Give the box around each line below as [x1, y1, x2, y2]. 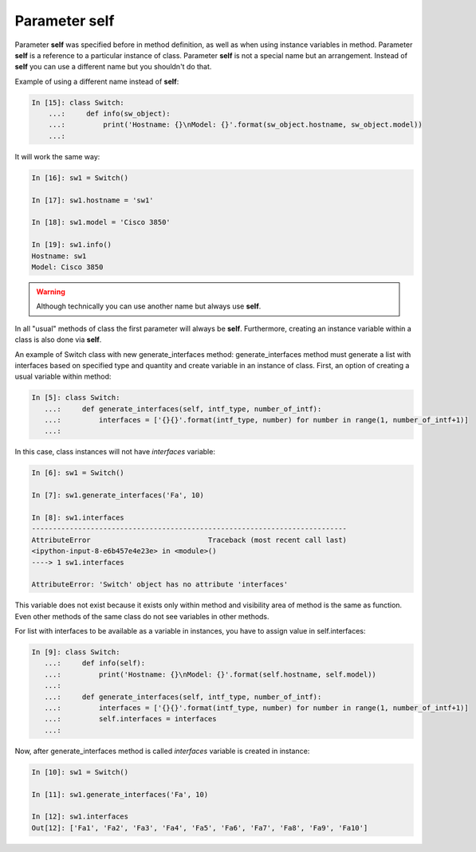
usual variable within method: [14, 371, 112, 382]
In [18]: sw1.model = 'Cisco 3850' [31, 218, 171, 227]
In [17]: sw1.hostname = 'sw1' [31, 195, 155, 205]
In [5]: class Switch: [31, 393, 120, 402]
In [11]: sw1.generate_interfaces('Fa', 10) [31, 790, 209, 799]
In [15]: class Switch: [31, 98, 125, 107]
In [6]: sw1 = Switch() [31, 469, 125, 477]
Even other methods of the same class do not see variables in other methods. [14, 611, 270, 621]
